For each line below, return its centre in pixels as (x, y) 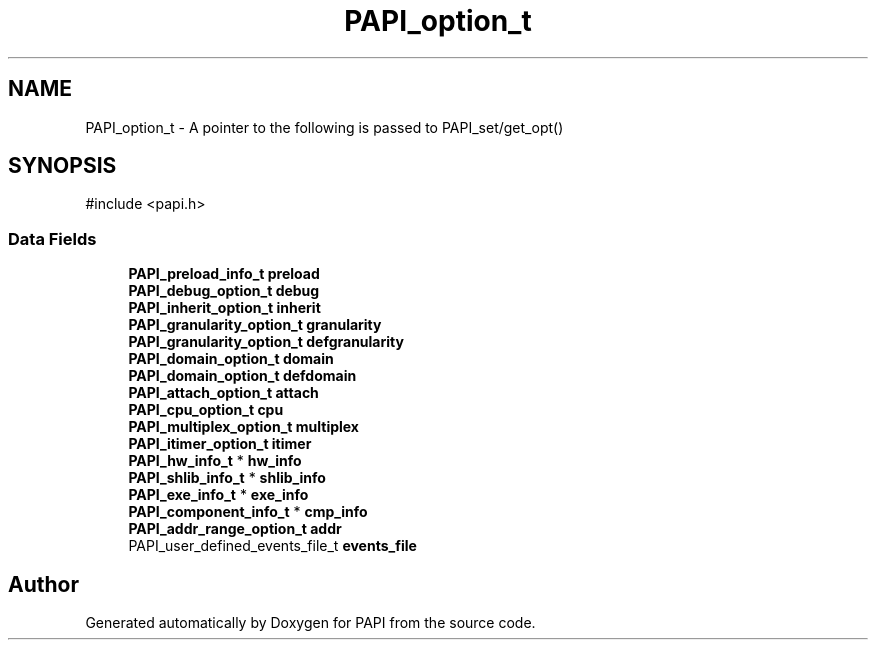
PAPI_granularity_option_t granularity (255, 325)
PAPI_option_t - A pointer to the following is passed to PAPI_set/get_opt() (324, 127)
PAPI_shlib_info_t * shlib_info (227, 478)
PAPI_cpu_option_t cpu (206, 410)
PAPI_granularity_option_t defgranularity (266, 342)
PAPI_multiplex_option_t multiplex (243, 427)
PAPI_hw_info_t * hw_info (215, 461)
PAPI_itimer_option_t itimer (220, 444)
